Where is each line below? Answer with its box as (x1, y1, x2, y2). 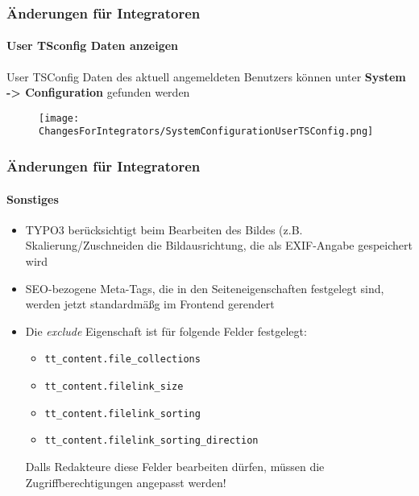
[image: (39, 112, 80, 124)
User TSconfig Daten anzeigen (6, 37, 179, 54)
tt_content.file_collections (44, 353, 201, 366)
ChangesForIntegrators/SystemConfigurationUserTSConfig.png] (39, 126, 374, 138)
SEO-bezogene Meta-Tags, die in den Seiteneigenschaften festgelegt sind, (25, 279, 384, 296)
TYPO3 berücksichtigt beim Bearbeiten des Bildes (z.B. (25, 221, 303, 238)
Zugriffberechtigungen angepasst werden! (25, 473, 226, 490)
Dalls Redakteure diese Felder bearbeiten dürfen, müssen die (25, 457, 325, 474)
